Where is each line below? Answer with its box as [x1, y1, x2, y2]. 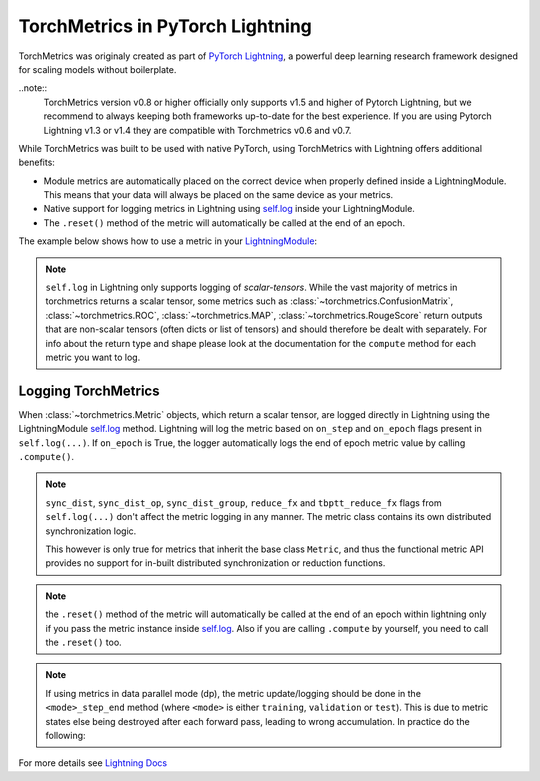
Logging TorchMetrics [18, 382, 160, 399]
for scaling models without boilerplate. [18, 63, 177, 75]
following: [45, 729, 86, 741]
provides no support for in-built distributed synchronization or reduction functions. [45, 557, 386, 569]
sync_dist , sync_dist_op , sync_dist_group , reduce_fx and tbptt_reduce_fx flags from [45, 496, 442, 509]
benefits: [18, 156, 55, 169]
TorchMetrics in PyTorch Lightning [18, 15, 312, 37]
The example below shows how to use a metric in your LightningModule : [18, 235, 318, 247]
